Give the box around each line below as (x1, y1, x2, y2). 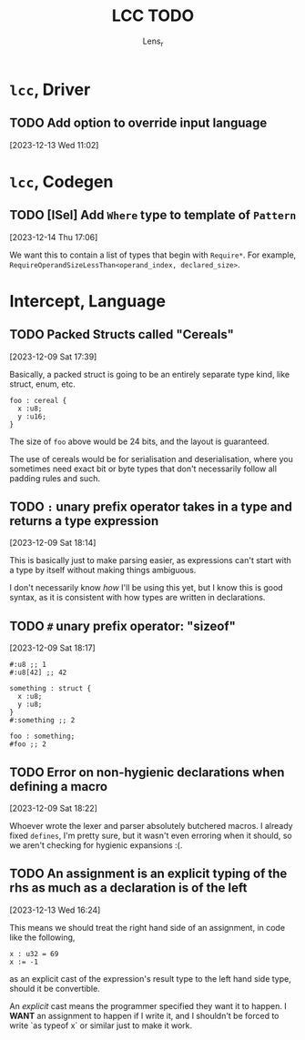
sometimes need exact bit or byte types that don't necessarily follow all (9, 463, 278, 474)
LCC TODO (111, 5, 195, 26)
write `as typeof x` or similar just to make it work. (9, 1020, 193, 1031)
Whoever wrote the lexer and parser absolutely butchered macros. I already (9, 820, 293, 831)
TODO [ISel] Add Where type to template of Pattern (9, 207, 297, 223)
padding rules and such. (9, 472, 100, 483)
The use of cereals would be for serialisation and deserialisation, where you (9, 453, 293, 464)
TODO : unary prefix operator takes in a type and (9, 499, 293, 514)
